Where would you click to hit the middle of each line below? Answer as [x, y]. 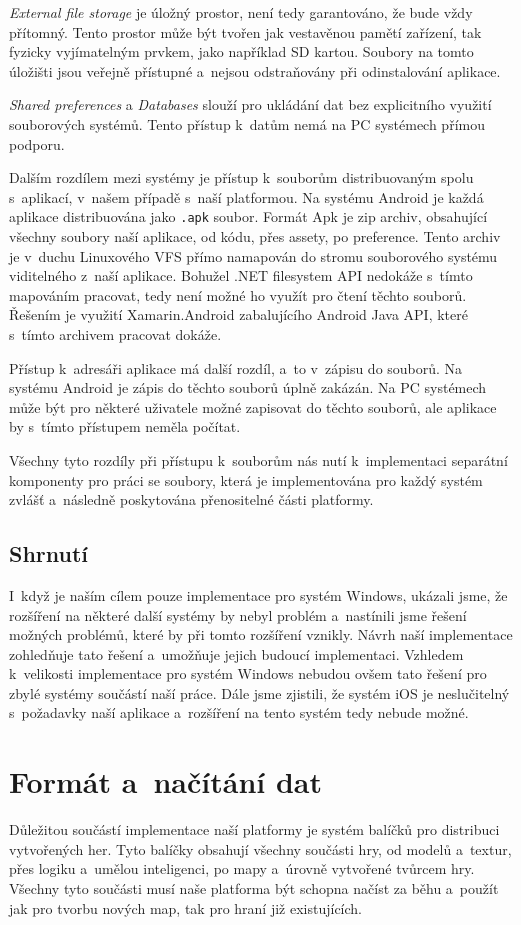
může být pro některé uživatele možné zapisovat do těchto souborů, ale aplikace [253, 406]
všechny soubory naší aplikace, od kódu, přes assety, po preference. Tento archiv [255, 236]
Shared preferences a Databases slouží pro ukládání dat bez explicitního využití [250, 104]
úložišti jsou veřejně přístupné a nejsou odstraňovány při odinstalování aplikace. [255, 70]
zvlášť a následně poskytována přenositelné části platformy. [191, 499]
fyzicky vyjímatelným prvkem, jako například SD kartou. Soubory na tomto [241, 51]
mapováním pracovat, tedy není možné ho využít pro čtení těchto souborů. [238, 294]
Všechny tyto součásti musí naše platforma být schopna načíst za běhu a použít [254, 887]
